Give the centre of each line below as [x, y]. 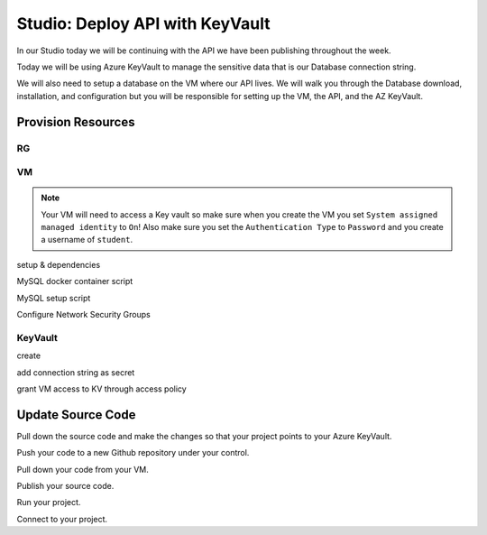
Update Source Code [76, 415]
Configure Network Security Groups [83, 314]
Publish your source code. [65, 485]
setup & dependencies [59, 264]
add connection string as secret [76, 372]
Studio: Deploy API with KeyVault [143, 23]
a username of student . [87, 240]
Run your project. [49, 503]
